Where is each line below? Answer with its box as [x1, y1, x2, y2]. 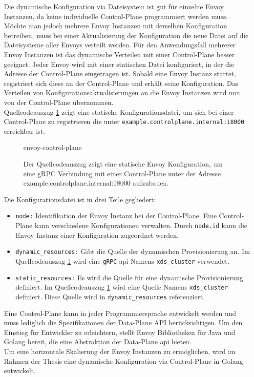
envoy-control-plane [23, 142, 82, 152]
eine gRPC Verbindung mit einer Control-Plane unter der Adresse [23, 168, 221, 178]
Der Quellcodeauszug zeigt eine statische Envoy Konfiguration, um [23, 158, 223, 168]
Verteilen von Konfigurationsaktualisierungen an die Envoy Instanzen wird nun [4, 87, 240, 98]
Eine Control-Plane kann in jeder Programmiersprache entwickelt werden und [4, 308, 236, 318]
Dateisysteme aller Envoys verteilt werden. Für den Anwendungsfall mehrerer [4, 40, 236, 50]
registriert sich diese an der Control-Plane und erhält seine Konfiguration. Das [4, 78, 238, 88]
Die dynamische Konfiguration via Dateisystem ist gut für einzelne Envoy [4, 1, 224, 11]
